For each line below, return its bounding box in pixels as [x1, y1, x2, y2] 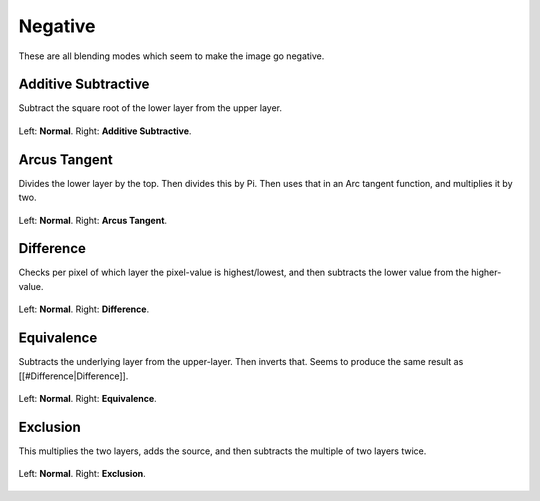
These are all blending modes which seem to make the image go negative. [18, 50, 325, 62]
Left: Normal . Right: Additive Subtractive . [18, 125, 192, 137]
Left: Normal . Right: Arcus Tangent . [18, 214, 168, 226]
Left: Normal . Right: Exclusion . [18, 468, 146, 480]
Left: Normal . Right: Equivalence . [18, 392, 157, 404]
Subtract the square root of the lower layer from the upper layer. [18, 102, 282, 114]
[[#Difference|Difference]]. [18, 370, 129, 382]
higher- [471, 266, 502, 279]
